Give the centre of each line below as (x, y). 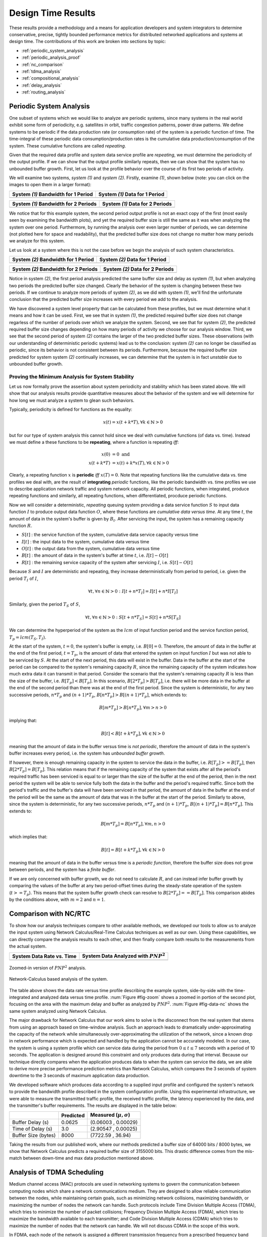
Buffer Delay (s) (30, 1122)
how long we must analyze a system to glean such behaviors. (72, 400)
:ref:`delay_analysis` (42, 85)
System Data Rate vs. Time (44, 956)
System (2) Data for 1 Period (133, 260)
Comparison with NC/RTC (50, 914)
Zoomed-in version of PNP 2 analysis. (48, 968)
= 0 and (121, 454)
